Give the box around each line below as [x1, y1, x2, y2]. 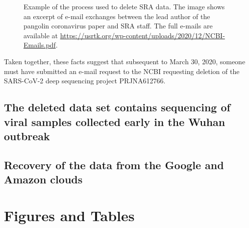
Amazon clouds [4, 172, 83, 187]
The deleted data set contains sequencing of [4, 100, 230, 115]
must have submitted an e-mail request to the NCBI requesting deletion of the [4, 66, 240, 76]
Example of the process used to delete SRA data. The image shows [24, 1, 225, 11]
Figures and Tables [4, 205, 135, 225]
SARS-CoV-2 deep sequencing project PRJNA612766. [4, 76, 166, 86]
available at [24, 30, 58, 40]
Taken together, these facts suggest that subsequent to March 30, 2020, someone [4, 56, 246, 66]
